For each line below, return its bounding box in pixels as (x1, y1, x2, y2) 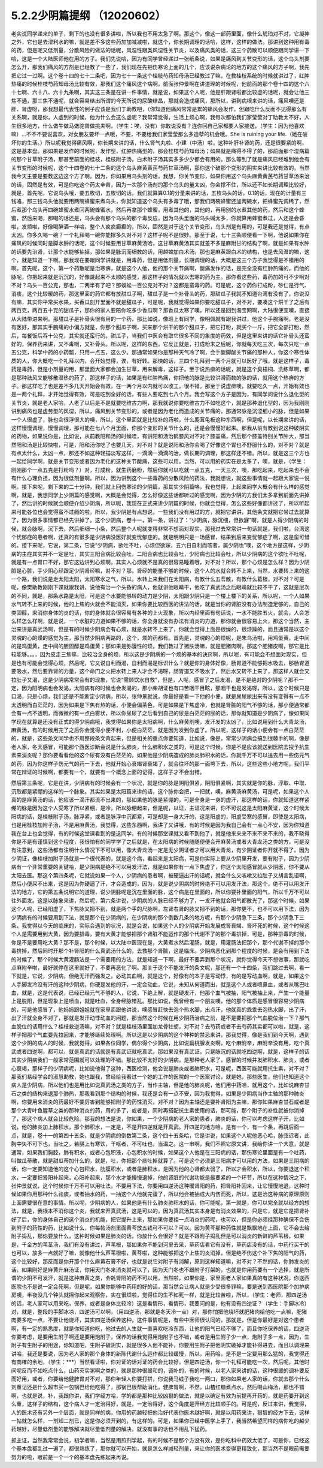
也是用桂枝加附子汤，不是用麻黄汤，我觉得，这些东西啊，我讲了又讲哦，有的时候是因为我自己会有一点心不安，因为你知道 (11, 822, 310, 829)
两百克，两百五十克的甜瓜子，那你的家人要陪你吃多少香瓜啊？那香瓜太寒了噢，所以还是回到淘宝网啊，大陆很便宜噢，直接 (11, 306, 310, 314)
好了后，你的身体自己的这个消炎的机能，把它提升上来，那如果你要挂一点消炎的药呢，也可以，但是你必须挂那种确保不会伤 (11, 1216, 310, 1223)
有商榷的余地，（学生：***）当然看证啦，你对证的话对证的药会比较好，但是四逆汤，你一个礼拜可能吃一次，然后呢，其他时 (11, 1358, 310, 1365)
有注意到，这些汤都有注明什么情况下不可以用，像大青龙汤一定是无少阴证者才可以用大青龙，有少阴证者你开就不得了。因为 (11, 846, 310, 854)
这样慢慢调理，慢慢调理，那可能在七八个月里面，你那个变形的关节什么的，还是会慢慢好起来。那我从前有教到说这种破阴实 (11, 424, 310, 431)
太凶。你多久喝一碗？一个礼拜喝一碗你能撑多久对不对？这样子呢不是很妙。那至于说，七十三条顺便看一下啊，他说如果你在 (11, 231, 310, 238)
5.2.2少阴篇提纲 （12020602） (11, 9, 166, 22)
